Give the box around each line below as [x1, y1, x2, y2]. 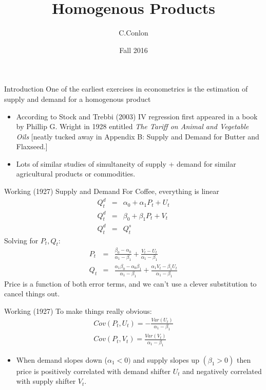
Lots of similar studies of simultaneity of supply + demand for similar [16, 158, 236, 169]
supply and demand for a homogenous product [4, 93, 151, 104]
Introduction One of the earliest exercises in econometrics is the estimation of [4, 83, 248, 94]
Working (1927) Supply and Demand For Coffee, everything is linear [4, 186, 219, 197]
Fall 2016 [119, 44, 148, 55]
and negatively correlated [182, 365, 262, 376]
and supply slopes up [133, 354, 199, 365]
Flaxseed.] [16, 141, 48, 152]
